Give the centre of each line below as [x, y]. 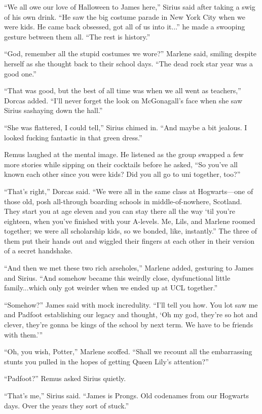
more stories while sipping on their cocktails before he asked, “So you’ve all [121, 164]
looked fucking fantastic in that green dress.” [73, 137]
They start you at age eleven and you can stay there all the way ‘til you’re [120, 211]
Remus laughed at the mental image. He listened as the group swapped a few [124, 154]
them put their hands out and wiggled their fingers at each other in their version [129, 240]
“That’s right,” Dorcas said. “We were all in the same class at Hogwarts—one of [129, 191]
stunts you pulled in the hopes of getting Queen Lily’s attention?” [106, 361]
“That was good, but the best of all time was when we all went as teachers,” [123, 90]
